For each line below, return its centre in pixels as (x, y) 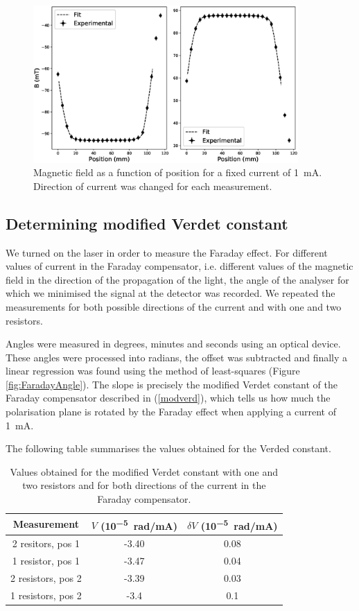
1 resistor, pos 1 (46, 560)
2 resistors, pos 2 (46, 577)
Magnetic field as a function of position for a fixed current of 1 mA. (178, 172)
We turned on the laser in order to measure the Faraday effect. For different (167, 252)
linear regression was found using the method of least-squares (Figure (153, 371)
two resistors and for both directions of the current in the (144, 485)
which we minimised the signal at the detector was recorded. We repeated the (170, 293)
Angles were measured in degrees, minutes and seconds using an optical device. (173, 344)
